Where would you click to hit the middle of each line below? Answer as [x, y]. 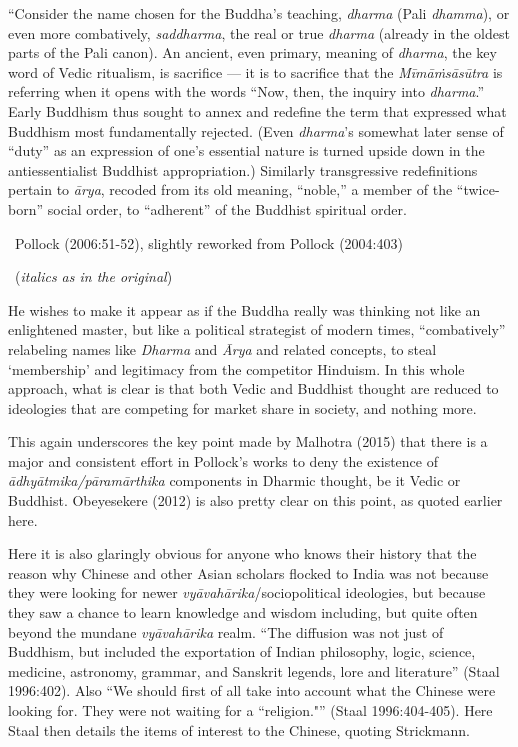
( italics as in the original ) [93, 276]
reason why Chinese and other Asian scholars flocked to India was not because [248, 572]
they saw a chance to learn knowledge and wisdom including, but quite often [243, 612]
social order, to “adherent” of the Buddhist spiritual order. [227, 208]
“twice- [478, 189]
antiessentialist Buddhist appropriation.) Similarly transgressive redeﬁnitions [243, 169]
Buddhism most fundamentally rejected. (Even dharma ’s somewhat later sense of [256, 130]
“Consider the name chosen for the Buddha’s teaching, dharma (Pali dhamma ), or [259, 13]
